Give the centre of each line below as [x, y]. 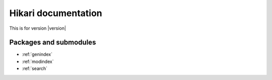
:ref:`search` [35, 68]
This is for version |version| [38, 28]
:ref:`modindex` [38, 61]
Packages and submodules [53, 43]
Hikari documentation [56, 13]
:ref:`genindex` [37, 54]
